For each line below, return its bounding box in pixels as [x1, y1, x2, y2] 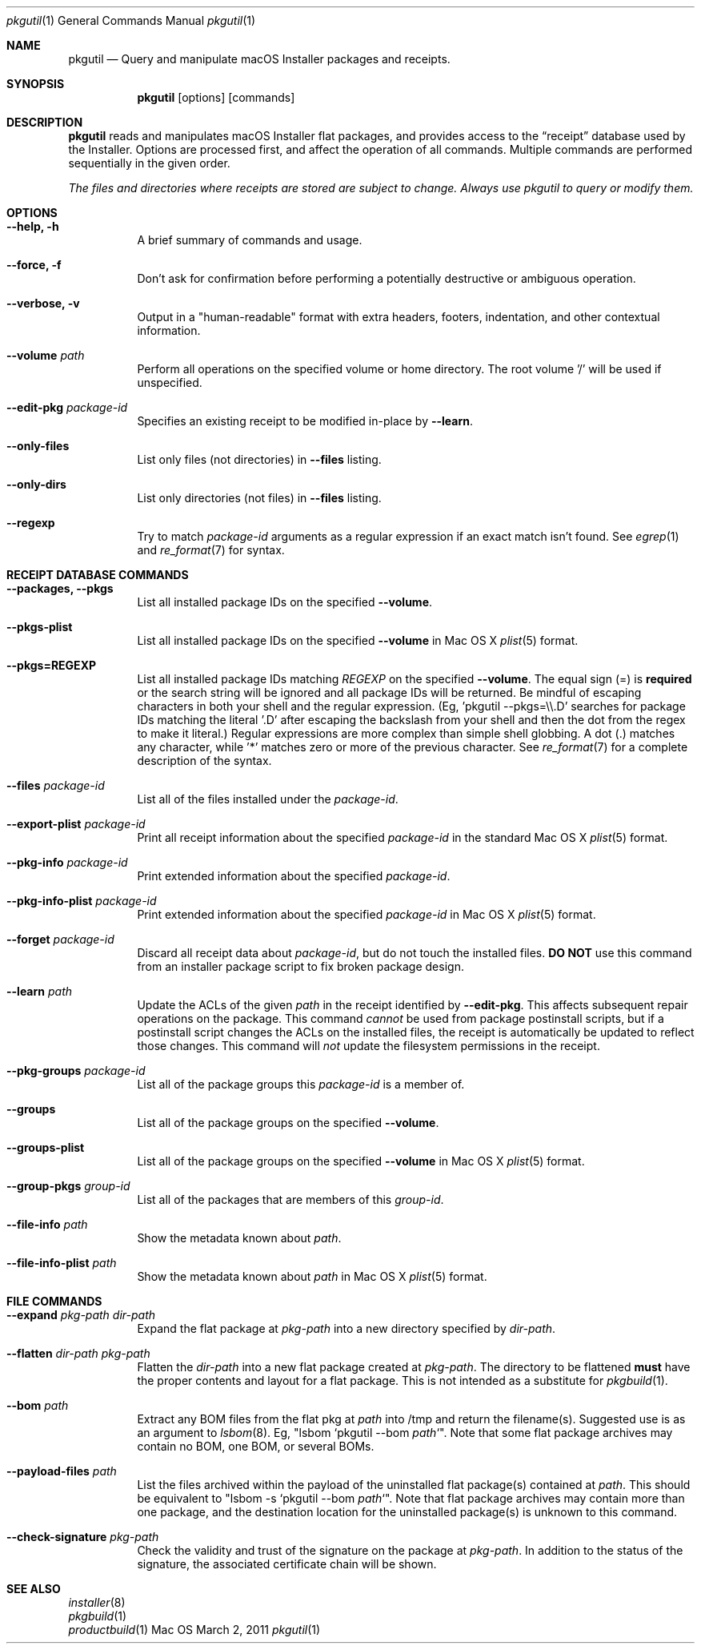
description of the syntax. [137, 754, 272, 767]
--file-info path [6, 1217, 88, 1231]
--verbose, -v [6, 296, 80, 310]
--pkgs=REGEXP [6, 658, 97, 672]
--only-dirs [6, 477, 66, 491]
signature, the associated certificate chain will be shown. [137, 1557, 437, 1571]
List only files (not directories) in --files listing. [137, 453, 382, 466]
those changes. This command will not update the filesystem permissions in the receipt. [137, 1039, 600, 1052]
